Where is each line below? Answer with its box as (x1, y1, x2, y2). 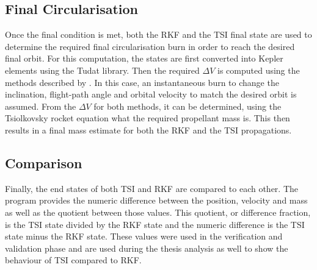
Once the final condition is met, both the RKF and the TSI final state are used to (5, 28, 312, 41)
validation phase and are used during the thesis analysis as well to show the (5, 241, 288, 254)
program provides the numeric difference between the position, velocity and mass (5, 194, 308, 207)
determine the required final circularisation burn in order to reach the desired (5, 40, 295, 52)
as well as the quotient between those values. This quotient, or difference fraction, (5, 205, 311, 218)
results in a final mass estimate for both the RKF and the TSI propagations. (5, 123, 292, 136)
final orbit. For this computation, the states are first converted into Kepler (5, 52, 283, 65)
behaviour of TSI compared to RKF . (5, 254, 142, 266)
